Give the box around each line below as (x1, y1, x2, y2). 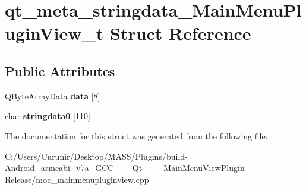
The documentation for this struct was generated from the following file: (5, 129, 268, 142)
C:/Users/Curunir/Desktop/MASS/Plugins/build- (5, 149, 188, 162)
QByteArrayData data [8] (5, 89, 100, 102)
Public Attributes (5, 61, 115, 80)
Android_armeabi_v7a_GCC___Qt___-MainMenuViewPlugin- (5, 161, 248, 174)
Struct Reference (109, 21, 251, 45)
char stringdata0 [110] (5, 110, 90, 122)
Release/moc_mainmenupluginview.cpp (5, 173, 149, 185)
